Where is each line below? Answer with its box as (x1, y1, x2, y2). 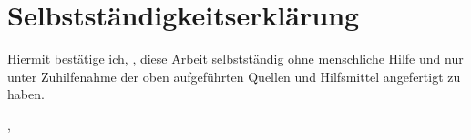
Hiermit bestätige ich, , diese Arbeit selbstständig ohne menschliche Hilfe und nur (7, 49, 464, 68)
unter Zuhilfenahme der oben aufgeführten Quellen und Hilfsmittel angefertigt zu (7, 66, 461, 85)
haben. (7, 85, 45, 104)
